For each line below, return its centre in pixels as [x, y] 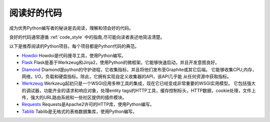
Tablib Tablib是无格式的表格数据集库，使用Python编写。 [79, 111]
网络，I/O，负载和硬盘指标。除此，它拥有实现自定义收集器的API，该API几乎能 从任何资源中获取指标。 [127, 76]
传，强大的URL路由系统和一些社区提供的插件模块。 [74, 97]
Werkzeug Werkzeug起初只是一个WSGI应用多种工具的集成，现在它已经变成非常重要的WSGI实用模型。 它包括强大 [139, 83]
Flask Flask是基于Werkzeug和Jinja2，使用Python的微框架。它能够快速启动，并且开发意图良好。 [121, 62]
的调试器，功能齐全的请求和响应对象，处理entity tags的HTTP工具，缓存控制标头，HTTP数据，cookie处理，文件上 [139, 90]
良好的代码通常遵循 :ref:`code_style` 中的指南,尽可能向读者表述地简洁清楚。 [87, 37]
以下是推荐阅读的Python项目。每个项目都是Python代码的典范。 [74, 46]
